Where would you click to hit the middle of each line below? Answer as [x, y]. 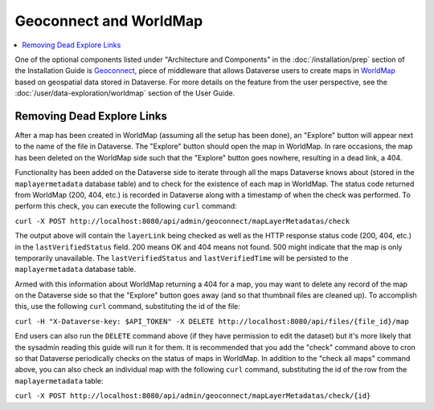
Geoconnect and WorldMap [109, 21]
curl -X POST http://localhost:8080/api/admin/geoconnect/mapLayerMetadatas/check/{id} [193, 396]
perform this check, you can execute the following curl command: [126, 206]
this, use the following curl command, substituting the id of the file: [128, 306]
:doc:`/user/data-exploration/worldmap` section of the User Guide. [125, 93]
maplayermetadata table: [59, 380]
